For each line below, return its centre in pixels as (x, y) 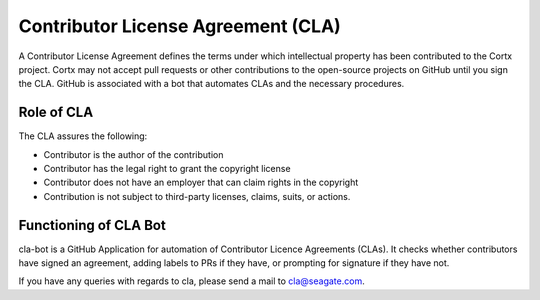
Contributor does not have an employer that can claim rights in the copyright (201, 182)
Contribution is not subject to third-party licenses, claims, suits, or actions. (197, 196)
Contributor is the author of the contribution (133, 154)
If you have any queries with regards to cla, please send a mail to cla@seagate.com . (191, 281)
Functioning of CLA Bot (92, 225)
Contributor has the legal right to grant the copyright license (167, 169)
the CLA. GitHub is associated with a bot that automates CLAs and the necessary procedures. (211, 84)
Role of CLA (56, 112)
